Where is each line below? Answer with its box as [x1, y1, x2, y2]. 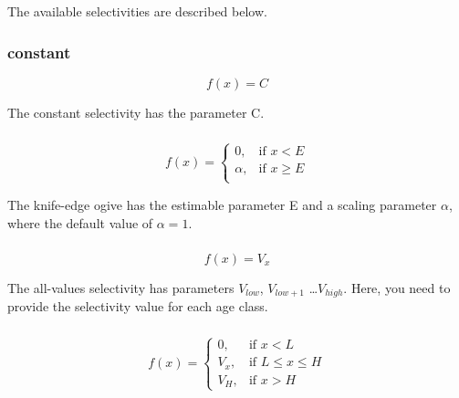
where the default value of [7, 213, 153, 232]
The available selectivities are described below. [7, 2, 267, 20]
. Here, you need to [343, 278, 451, 298]
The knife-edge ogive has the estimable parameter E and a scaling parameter [7, 194, 437, 214]
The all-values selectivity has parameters [7, 278, 235, 298]
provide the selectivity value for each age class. [7, 297, 268, 316]
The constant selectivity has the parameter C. [7, 102, 265, 121]
